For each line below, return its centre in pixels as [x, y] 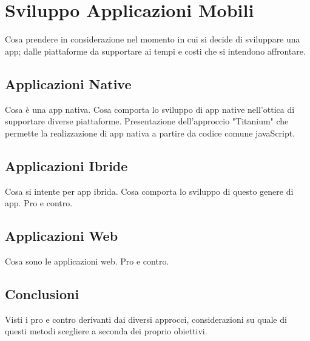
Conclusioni [42, 293]
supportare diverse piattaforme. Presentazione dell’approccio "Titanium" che [147, 121]
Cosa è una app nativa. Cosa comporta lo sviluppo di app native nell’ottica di [150, 109]
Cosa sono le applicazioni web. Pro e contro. [87, 261]
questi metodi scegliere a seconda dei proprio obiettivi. [106, 331]
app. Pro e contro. [39, 203]
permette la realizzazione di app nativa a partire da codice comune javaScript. [150, 133]
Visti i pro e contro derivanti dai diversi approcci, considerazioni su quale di [146, 319]
